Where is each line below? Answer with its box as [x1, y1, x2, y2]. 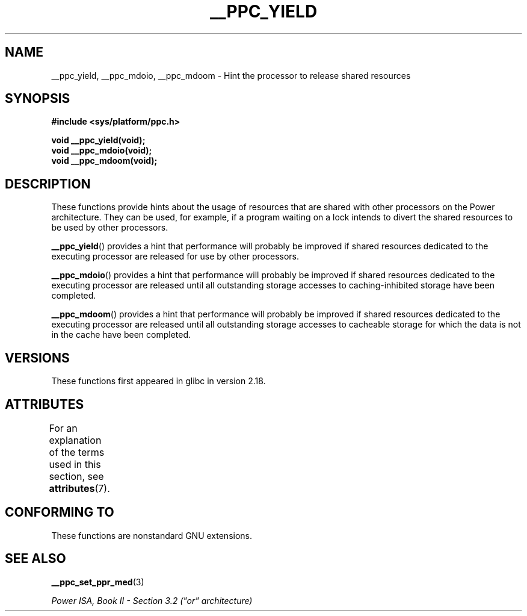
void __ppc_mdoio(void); [51, 145, 152, 156]
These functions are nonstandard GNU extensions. [51, 530, 252, 541]
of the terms [49, 446, 105, 458]
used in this [49, 458, 101, 470]
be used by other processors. [51, 222, 168, 233]
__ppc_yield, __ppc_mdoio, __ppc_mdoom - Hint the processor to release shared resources [51, 70, 411, 81]
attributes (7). [49, 482, 110, 494]
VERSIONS [5, 350, 70, 366]
